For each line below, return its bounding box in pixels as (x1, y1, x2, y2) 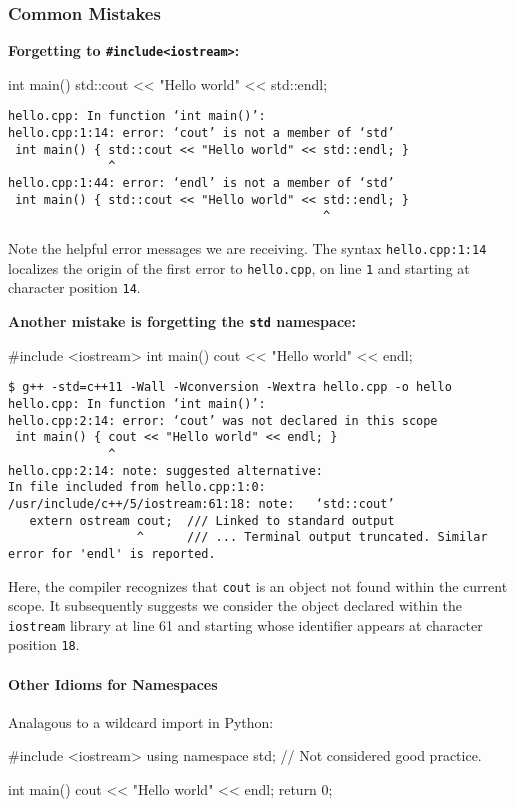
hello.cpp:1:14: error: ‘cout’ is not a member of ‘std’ (8, 126, 395, 141)
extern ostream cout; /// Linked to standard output (29, 513, 395, 528)
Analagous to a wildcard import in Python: (8, 711, 274, 732)
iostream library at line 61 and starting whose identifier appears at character (8, 614, 483, 635)
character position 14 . (8, 277, 141, 298)
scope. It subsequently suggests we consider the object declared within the (8, 595, 463, 616)
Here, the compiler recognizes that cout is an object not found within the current (8, 575, 508, 596)
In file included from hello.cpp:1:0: (8, 480, 266, 495)
